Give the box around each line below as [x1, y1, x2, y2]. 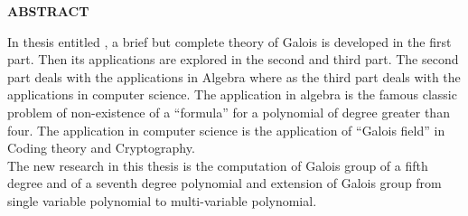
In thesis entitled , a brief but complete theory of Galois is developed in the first [7, 32, 452, 51]
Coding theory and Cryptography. [7, 138, 195, 157]
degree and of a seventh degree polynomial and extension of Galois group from [7, 174, 442, 193]
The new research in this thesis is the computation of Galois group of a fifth [7, 155, 428, 174]
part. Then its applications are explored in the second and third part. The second [7, 50, 459, 69]
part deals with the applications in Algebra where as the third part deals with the [7, 67, 461, 86]
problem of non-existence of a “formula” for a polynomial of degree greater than [7, 102, 450, 121]
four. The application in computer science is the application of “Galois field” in [7, 120, 445, 139]
